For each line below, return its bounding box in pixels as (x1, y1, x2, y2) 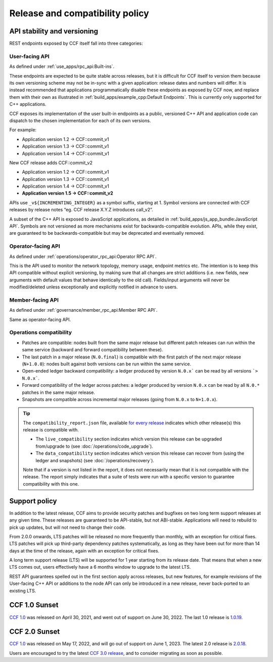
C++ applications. (9, 101, 47, 107)
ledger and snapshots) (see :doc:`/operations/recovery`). (35, 457, 154, 463)
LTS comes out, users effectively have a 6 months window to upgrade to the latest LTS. (9, 564, 191, 570)
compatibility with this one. (23, 481, 79, 487)
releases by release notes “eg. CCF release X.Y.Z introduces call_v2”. (9, 207, 154, 213)
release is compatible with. (23, 427, 79, 433)
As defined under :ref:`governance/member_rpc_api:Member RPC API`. (9, 307, 158, 313)
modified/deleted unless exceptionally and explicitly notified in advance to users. (9, 284, 178, 290)
